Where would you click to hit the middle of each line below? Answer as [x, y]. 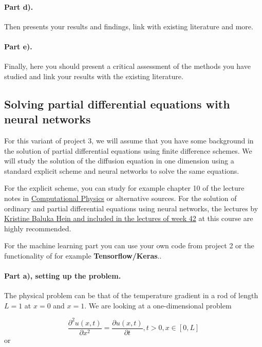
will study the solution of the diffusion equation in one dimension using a [119, 161]
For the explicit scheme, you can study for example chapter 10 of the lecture [124, 188]
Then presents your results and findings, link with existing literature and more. [129, 26]
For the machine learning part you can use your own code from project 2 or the [129, 245]
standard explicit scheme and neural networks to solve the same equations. [122, 170]
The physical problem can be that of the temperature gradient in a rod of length [131, 295]
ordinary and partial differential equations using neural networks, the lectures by [131, 208]
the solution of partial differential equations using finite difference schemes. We [128, 150]
